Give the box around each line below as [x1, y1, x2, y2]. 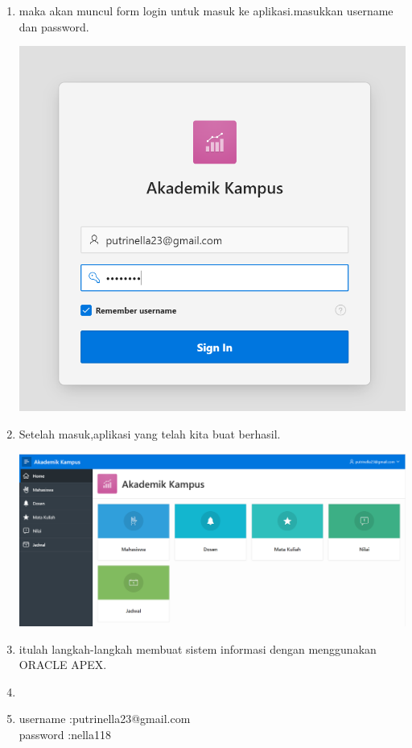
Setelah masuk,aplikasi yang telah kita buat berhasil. [19, 426, 281, 443]
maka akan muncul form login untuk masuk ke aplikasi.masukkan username [19, 2, 393, 19]
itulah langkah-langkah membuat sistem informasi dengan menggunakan [19, 640, 377, 657]
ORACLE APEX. [19, 656, 107, 673]
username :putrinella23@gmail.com [19, 710, 191, 727]
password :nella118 [19, 725, 111, 742]
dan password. [19, 18, 89, 35]
